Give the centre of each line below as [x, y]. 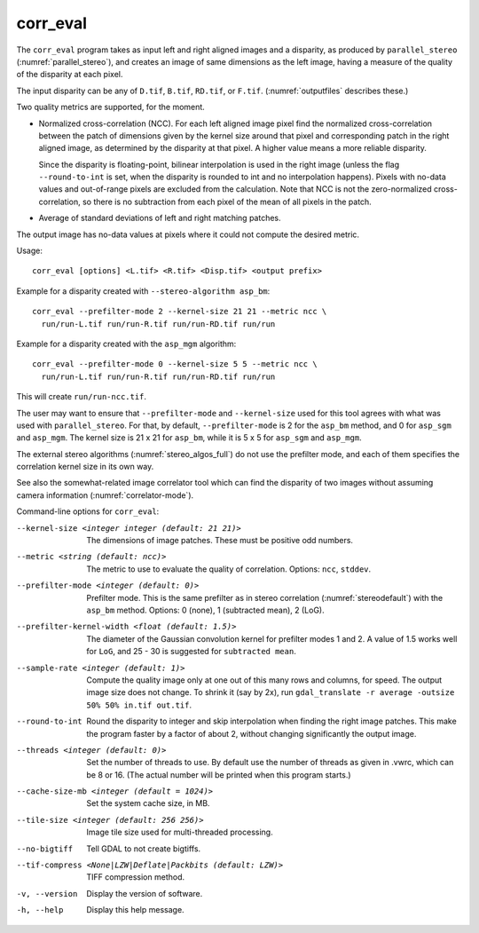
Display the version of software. [145, 893]
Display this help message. [136, 910]
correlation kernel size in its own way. [85, 467]
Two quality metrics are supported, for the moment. [111, 107]
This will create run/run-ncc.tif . [81, 397]
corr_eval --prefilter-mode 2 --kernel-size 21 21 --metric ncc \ [180, 312]
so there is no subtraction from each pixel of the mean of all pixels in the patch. [227, 202]
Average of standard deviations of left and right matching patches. [160, 218]
